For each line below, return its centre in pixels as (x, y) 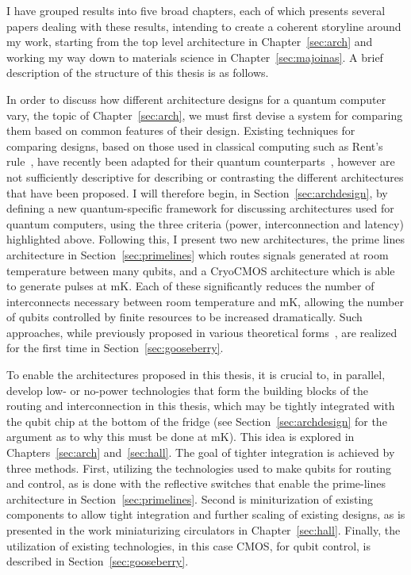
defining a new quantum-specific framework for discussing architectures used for (200, 208)
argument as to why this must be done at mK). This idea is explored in (181, 437)
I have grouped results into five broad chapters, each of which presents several (196, 10)
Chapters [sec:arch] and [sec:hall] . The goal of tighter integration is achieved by (201, 452)
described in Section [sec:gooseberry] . (98, 561)
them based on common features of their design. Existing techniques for (181, 130)
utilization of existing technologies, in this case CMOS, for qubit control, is (188, 545)
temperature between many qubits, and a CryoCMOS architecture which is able (201, 270)
